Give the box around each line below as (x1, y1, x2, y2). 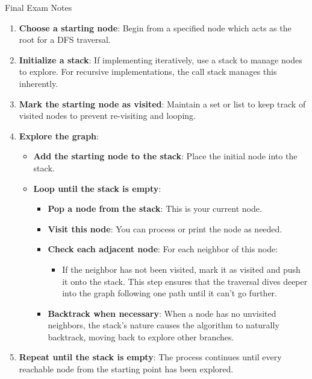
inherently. (19, 77, 58, 89)
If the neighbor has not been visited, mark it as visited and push (62, 263, 301, 275)
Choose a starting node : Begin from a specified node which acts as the (19, 21, 292, 34)
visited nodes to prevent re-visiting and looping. (19, 109, 196, 122)
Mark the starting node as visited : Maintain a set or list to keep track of (19, 97, 306, 110)
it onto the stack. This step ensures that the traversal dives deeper (62, 275, 308, 287)
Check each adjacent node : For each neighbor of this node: (48, 243, 278, 255)
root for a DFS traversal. (19, 33, 111, 46)
